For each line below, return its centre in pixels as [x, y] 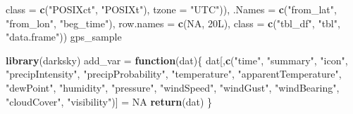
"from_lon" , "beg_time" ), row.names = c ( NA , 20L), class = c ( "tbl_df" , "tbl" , [173, 23]
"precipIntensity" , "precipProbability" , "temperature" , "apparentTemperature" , [174, 74]
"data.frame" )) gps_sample [64, 37]
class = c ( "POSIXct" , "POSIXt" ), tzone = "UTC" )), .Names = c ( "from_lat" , [171, 9]
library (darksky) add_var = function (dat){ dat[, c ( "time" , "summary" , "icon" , [177, 60]
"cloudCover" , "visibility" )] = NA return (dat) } [109, 101]
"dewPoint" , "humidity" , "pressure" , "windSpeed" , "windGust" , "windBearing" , [173, 87]
